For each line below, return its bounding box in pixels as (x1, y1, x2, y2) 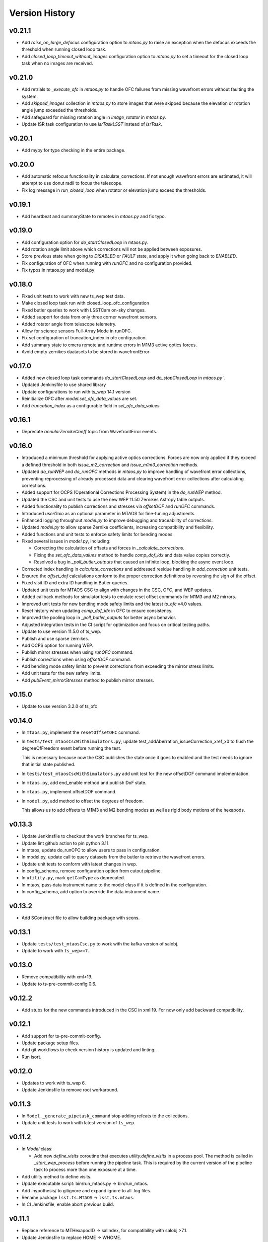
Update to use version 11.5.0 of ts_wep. (21, 628, 102, 634)
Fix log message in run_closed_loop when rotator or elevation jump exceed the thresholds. (21, 187, 206, 193)
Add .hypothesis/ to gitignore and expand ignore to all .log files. (21, 1187, 151, 1193)
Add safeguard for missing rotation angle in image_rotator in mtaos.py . (21, 114, 166, 120)
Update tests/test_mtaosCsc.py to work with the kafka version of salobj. (21, 941, 179, 947)
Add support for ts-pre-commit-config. (21, 1033, 101, 1039)
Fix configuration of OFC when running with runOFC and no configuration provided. (21, 260, 193, 266)
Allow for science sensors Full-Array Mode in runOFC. (21, 328, 132, 334)
